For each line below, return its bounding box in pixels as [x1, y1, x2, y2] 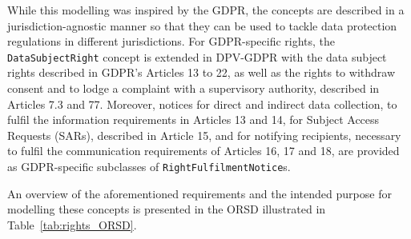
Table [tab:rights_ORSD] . [7, 216, 137, 233]
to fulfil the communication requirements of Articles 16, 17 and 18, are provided [7, 142, 400, 159]
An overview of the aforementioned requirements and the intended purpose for [7, 185, 392, 201]
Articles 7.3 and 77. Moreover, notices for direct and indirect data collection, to [7, 95, 397, 112]
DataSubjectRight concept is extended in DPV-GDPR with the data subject [7, 48, 387, 65]
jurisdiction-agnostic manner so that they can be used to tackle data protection [7, 17, 397, 34]
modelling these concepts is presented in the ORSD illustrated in [7, 201, 326, 217]
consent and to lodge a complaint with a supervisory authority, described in [7, 80, 380, 97]
